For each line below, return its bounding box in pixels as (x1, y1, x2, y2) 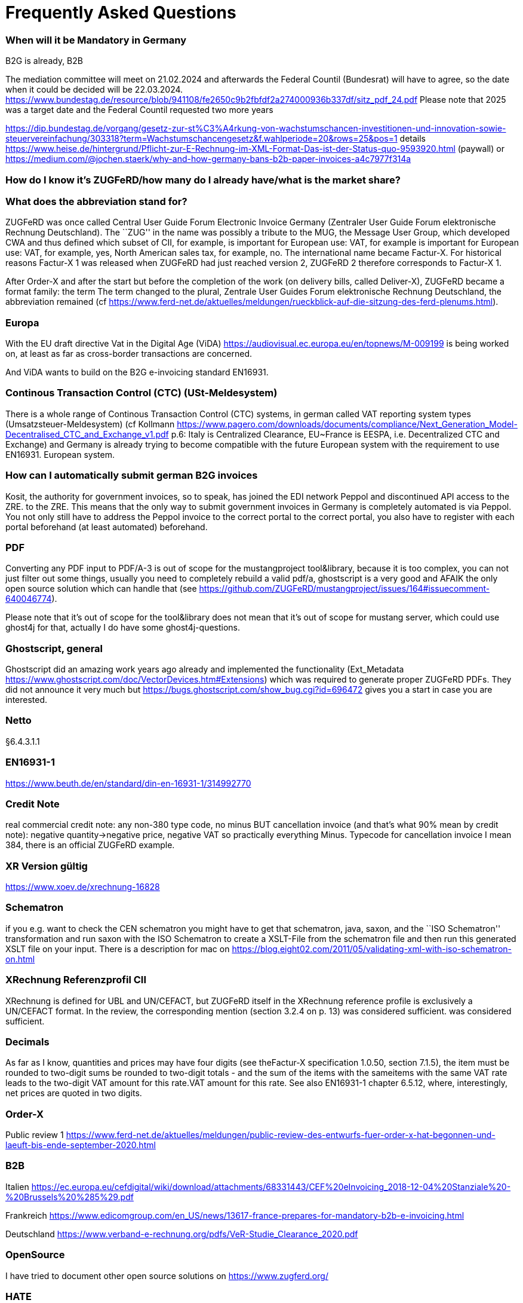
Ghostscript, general (5, 642, 103, 654)
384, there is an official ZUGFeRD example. (5, 840, 175, 851)
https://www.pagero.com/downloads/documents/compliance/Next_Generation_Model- (177, 418, 518, 429)
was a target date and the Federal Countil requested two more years (5, 105, 273, 115)
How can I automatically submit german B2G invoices (5, 469, 258, 482)
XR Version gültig (5, 860, 88, 872)
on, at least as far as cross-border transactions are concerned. (5, 348, 253, 359)
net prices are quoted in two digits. (5, 1088, 142, 1099)
